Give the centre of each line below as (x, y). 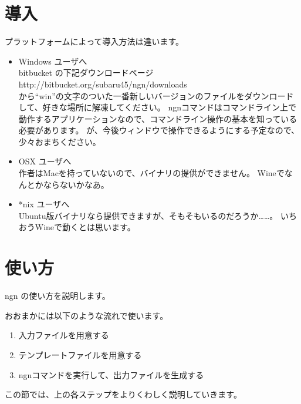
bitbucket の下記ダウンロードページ (86, 73)
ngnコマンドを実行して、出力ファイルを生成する (111, 374)
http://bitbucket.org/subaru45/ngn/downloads (103, 84)
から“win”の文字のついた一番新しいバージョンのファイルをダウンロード (156, 95)
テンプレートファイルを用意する (80, 354)
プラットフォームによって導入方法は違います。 (94, 41)
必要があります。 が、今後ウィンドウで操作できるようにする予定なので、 (159, 130)
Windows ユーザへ (53, 61)
